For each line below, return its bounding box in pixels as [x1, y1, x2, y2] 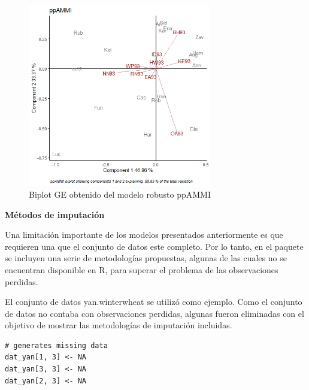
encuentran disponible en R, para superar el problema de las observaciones [5, 263, 278, 276]
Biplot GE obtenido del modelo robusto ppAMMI [29, 188, 211, 200]
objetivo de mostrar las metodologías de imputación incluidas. [5, 319, 232, 331]
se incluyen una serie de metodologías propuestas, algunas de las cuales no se [5, 252, 287, 264]
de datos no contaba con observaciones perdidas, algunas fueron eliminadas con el [5, 307, 304, 319]
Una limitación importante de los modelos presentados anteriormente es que [5, 228, 283, 241]
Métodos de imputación [5, 208, 105, 220]
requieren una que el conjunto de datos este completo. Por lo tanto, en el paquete [5, 240, 304, 252]
